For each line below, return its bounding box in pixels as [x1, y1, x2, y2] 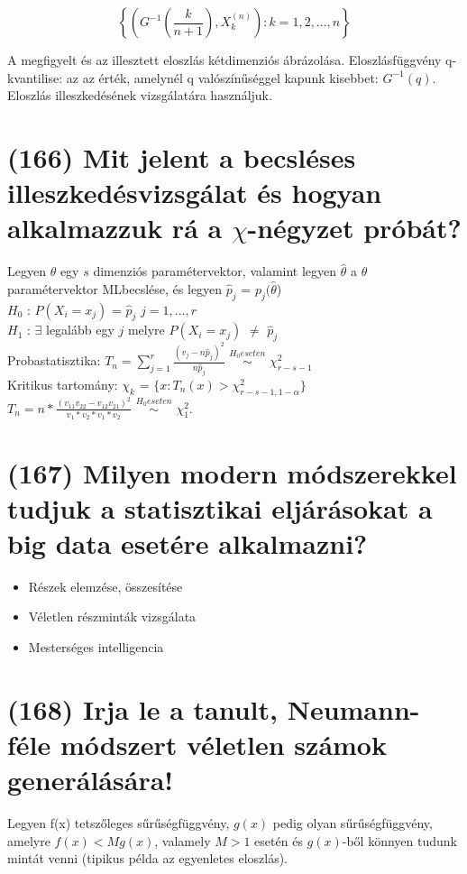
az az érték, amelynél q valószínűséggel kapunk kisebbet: [66, 68, 379, 87]
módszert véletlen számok [60, 726, 387, 763]
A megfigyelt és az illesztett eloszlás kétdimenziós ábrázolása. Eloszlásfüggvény [7, 51, 442, 69]
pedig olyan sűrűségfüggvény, [272, 814, 433, 833]
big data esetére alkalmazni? [7, 524, 368, 561]
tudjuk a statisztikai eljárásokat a [7, 489, 433, 526]
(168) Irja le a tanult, [7, 690, 278, 727]
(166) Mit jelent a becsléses [7, 138, 356, 175]
